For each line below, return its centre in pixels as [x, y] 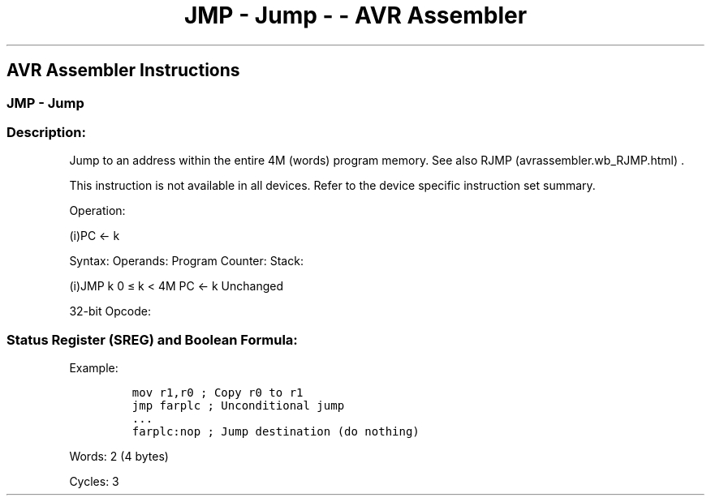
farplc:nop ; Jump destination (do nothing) [276, 432]
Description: [46, 132]
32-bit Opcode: [110, 311]
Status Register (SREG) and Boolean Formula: [152, 339]
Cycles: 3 [94, 482]
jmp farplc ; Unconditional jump [238, 406]
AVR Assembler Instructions [123, 71]
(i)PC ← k [95, 236]
